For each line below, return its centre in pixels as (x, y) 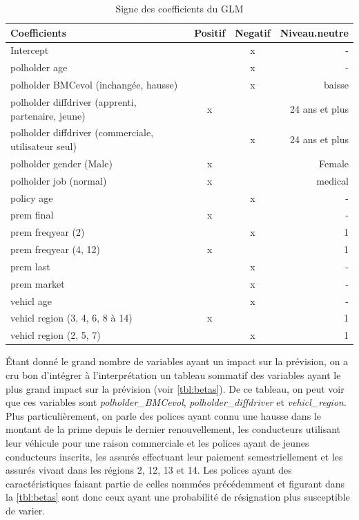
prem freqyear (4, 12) (56, 249)
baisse (336, 85)
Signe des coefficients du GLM (179, 8)
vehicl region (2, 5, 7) (56, 335)
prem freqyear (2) (48, 232)
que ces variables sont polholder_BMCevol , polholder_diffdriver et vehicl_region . (176, 402)
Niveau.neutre (314, 32)
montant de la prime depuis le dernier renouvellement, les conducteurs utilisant (173, 429)
